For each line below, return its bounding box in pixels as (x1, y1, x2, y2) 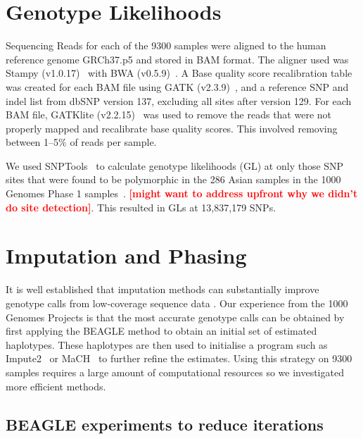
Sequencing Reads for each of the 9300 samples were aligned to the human (6, 38, 326, 53)
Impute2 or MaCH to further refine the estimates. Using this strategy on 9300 (6, 351, 352, 366)
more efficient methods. (6, 378, 106, 393)
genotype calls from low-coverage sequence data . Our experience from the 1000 (6, 295, 348, 310)
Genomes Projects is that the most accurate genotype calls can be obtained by (6, 309, 345, 324)
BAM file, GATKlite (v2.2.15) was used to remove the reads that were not (6, 107, 331, 122)
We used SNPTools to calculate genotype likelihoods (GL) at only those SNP (6, 158, 344, 173)
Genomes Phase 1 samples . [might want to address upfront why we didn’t (6, 186, 358, 201)
